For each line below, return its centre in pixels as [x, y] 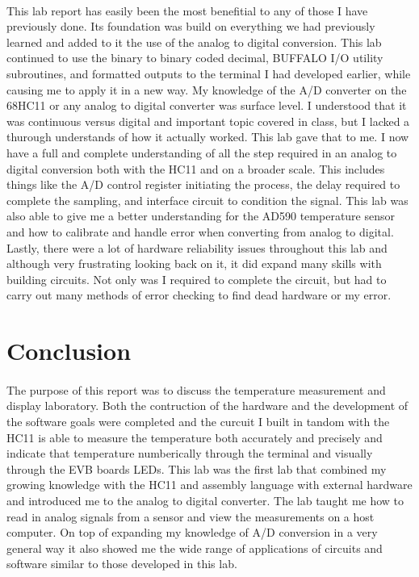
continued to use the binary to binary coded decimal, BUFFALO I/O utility [195, 58]
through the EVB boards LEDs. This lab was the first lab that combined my [197, 468]
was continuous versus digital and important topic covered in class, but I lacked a [208, 121]
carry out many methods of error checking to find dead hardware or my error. [199, 295]
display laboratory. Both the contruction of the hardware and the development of [207, 406]
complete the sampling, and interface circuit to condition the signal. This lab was [207, 200]
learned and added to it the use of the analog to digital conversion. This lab [194, 42]
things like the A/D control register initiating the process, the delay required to [203, 184]
